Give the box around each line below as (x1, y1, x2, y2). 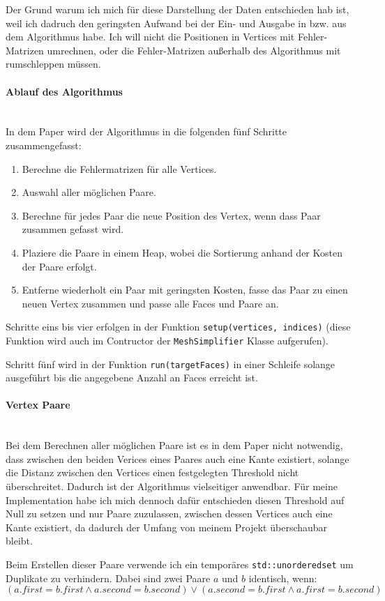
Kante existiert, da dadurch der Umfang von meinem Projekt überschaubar (6, 519, 328, 534)
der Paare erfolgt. (22, 259, 97, 273)
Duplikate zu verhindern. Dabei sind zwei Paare (6, 570, 211, 585)
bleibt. (6, 533, 33, 548)
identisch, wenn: (248, 570, 317, 585)
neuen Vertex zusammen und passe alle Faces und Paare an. (22, 296, 279, 310)
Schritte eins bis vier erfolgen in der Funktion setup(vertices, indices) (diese (6, 319, 351, 334)
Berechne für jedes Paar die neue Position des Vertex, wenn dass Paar (22, 208, 321, 222)
